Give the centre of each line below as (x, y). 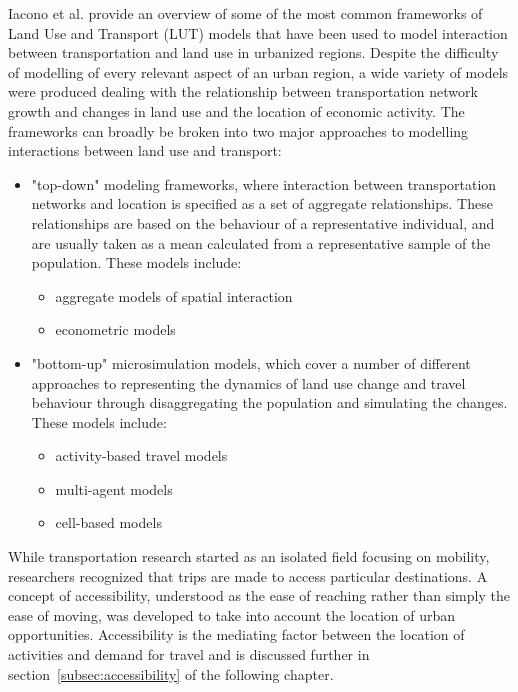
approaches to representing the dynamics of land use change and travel (248, 382)
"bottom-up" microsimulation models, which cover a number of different (251, 362)
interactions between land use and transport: (145, 150)
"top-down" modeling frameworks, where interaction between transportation (264, 183)
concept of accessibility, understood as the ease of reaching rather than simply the (259, 595)
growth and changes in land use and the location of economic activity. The (236, 110)
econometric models (115, 329)
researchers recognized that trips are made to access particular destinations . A (248, 575)
